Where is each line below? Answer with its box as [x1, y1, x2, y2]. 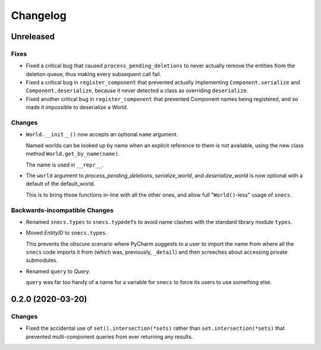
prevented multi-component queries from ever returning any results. [26, 333, 193, 340]
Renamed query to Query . [26, 267, 91, 275]
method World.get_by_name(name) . [26, 150, 120, 157]
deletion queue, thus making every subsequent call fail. [26, 70, 162, 77]
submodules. [26, 257, 58, 264]
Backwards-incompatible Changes [11, 206, 114, 214]
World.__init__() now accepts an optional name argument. [26, 131, 178, 138]
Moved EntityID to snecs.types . [26, 229, 107, 237]
